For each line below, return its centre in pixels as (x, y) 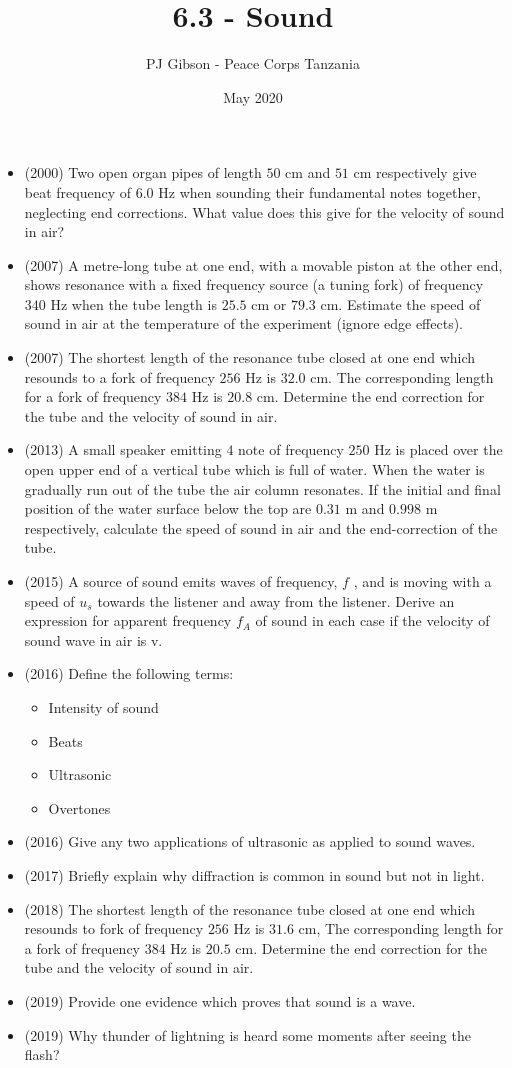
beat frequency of (78, 191)
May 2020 (253, 96)
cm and (308, 172)
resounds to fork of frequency (114, 928)
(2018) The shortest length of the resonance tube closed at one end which (250, 908)
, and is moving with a (422, 581)
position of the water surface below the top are (168, 508)
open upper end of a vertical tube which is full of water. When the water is (254, 469)
